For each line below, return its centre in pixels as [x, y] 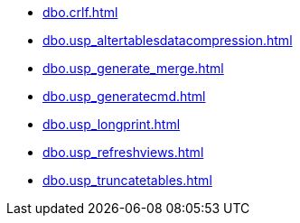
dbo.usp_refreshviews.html [123, 152]
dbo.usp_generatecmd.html [124, 96]
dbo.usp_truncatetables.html [127, 180]
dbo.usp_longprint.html [112, 124]
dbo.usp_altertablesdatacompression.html [168, 40]
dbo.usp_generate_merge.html [133, 68]
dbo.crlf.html [80, 12]
